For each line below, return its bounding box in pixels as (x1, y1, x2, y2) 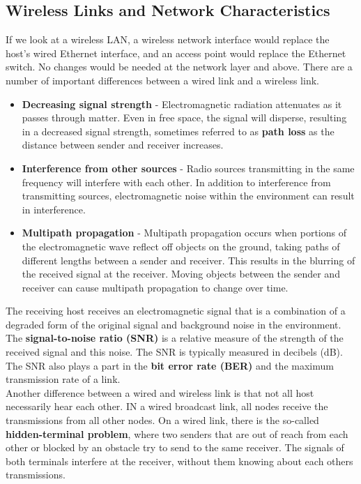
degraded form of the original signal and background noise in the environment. (6, 317, 341, 331)
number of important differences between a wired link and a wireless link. (6, 73, 319, 87)
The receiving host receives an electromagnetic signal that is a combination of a (6, 303, 346, 318)
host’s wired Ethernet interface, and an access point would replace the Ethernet (6, 45, 346, 60)
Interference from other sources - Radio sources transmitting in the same (22, 160, 355, 175)
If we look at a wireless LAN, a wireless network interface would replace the (6, 32, 330, 47)
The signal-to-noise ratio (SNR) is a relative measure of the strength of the (6, 331, 344, 345)
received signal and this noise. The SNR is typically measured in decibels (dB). (6, 345, 343, 359)
